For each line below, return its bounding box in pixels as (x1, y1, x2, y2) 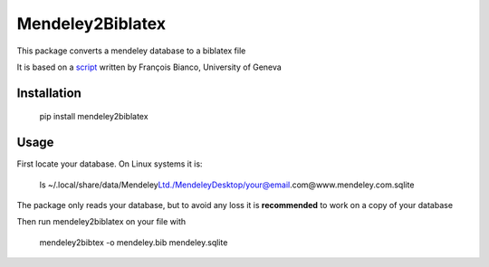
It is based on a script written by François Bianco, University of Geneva (16, 62, 283, 72)
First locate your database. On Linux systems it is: (16, 158, 203, 169)
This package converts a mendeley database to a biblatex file (16, 45, 246, 56)
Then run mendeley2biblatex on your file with (16, 216, 187, 227)
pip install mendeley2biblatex (39, 111, 149, 122)
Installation (16, 85, 81, 100)
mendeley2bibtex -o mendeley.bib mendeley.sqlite (39, 236, 228, 248)
